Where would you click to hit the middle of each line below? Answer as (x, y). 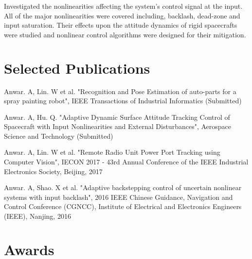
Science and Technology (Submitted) (59, 136)
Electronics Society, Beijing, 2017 (53, 171)
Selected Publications (77, 68)
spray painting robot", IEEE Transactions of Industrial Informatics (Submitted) (123, 101)
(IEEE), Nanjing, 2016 (37, 216)
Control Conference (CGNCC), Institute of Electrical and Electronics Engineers (123, 206)
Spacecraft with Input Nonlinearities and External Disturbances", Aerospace (117, 126)
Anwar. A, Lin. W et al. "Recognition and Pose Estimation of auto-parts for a (120, 91)
